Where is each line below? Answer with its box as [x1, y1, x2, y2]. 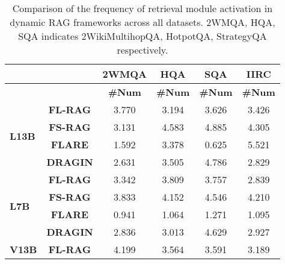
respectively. [117, 43, 168, 57]
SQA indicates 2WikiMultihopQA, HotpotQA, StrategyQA [18, 29, 267, 43]
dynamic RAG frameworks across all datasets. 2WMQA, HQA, [10, 15, 275, 29]
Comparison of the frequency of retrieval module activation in [12, 1, 273, 15]
